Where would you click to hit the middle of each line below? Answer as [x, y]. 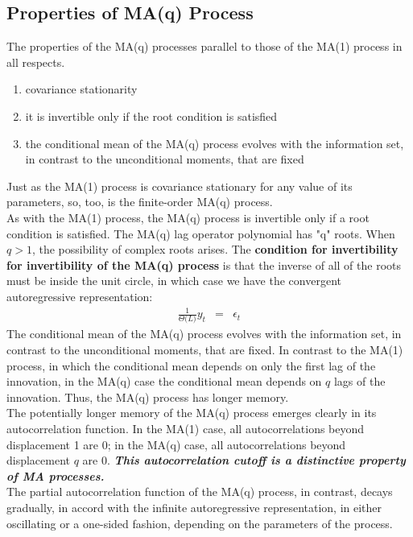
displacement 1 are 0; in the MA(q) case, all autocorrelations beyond [176, 444]
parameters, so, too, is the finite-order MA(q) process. [140, 202]
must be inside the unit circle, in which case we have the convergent [174, 281]
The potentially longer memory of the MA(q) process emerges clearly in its [192, 413]
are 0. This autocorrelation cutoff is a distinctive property [244, 460]
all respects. [36, 62]
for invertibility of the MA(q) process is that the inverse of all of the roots [204, 264]
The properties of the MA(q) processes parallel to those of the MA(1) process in [204, 46]
